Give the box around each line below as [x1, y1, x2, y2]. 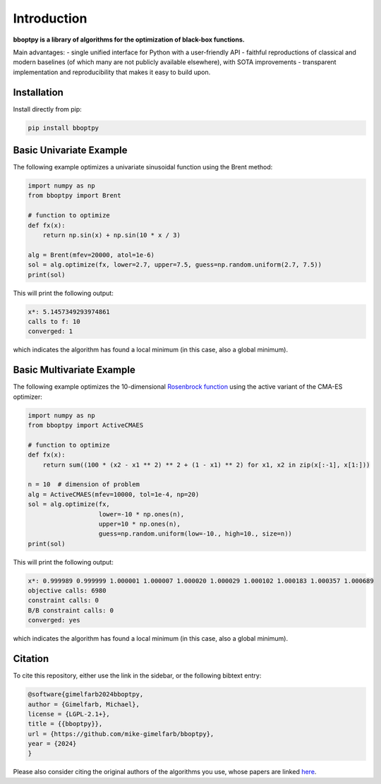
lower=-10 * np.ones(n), [98, 510, 185, 518]
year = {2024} [28, 740, 77, 748]
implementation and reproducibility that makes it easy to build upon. [13, 68, 211, 76]
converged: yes [28, 616, 80, 625]
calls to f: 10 [28, 318, 80, 325]
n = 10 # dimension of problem [28, 481, 140, 488]
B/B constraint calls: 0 [28, 606, 114, 614]
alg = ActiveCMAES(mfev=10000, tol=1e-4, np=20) [28, 490, 200, 498]
